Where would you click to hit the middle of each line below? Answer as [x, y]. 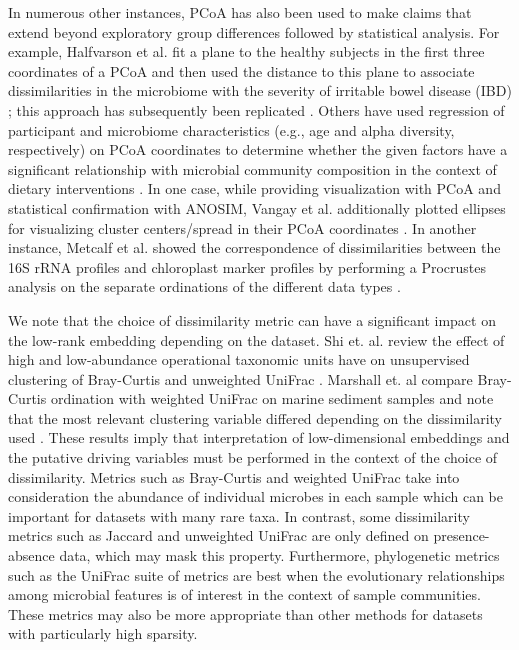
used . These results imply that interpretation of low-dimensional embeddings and [259, 437]
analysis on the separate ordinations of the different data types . [204, 286]
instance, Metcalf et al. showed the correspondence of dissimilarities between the [254, 247]
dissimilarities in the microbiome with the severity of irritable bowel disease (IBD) [260, 90]
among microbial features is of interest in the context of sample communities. [244, 594]
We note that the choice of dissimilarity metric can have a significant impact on [252, 319]
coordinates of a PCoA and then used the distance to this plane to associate [241, 70]
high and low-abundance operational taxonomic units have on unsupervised [239, 359]
